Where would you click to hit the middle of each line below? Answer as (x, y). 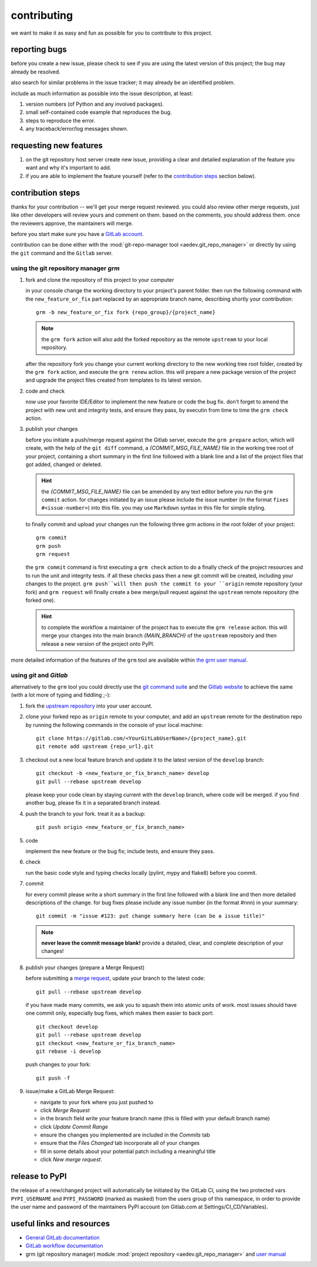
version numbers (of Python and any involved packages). (95, 104)
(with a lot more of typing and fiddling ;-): (61, 695)
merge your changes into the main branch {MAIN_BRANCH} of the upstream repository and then (159, 636)
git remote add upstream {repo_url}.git (95, 747)
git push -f (53, 1078)
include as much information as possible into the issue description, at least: (102, 93)
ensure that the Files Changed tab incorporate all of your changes (120, 1143)
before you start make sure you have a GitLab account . (77, 234)
